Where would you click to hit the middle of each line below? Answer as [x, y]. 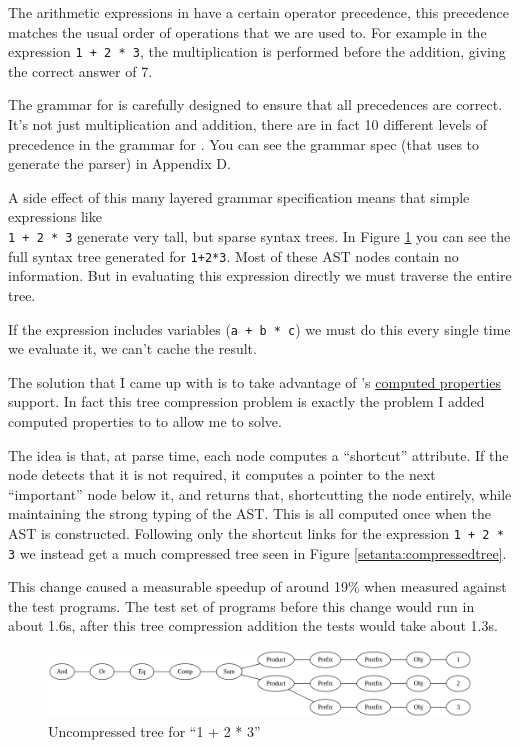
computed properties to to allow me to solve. [145, 420]
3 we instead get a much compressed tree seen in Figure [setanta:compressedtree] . [257, 552]
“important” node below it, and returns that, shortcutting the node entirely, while [260, 493]
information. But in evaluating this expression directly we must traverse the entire [260, 275]
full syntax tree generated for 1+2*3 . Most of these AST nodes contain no [233, 255]
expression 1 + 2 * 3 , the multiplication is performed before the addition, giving [257, 51]
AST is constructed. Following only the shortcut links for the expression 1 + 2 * [256, 532]
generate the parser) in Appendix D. [119, 163]
